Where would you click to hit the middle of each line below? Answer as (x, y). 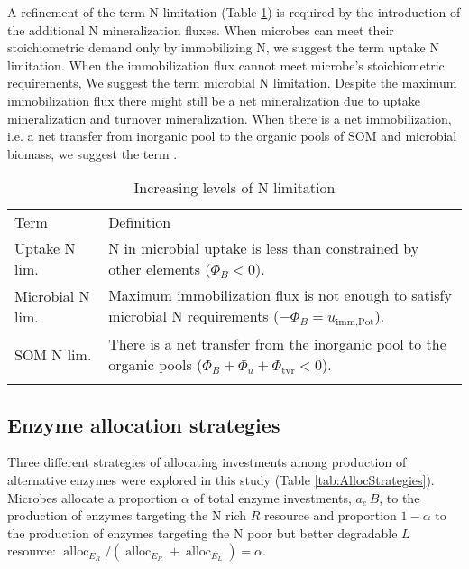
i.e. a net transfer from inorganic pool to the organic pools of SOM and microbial (232, 136)
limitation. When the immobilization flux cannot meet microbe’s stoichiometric (226, 65)
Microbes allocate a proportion (92, 497)
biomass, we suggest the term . (92, 153)
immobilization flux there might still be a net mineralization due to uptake (214, 100)
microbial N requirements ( (194, 316)
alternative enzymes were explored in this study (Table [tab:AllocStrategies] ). (221, 480)
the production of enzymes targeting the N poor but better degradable (202, 532)
